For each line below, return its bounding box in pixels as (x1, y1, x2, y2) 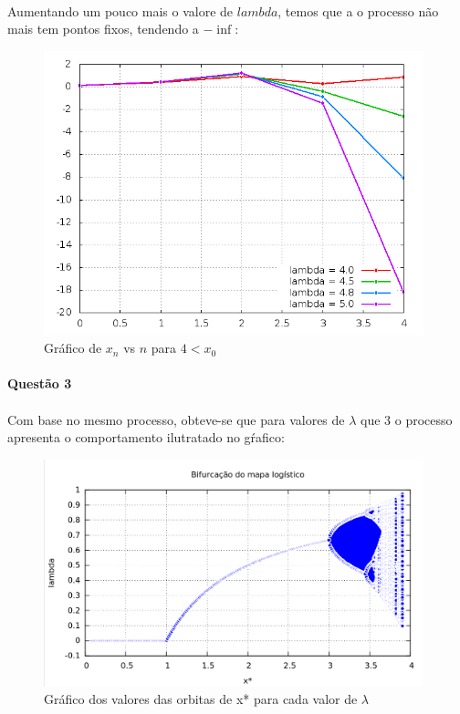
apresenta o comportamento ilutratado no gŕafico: (7, 428, 285, 447)
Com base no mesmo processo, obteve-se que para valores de (7, 409, 345, 429)
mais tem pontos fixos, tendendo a (7, 19, 199, 38)
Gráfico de (44, 338, 102, 357)
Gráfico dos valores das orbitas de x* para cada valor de (44, 689, 358, 709)
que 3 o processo (361, 409, 453, 429)
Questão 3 (7, 374, 72, 393)
